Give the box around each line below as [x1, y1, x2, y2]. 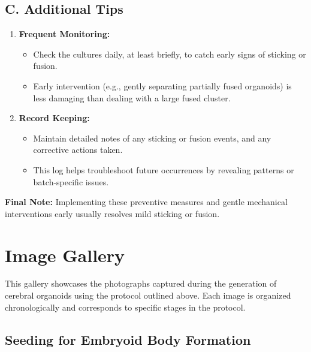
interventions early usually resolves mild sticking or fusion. [5, 207, 220, 219]
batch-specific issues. [33, 175, 109, 188]
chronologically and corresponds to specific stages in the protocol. [5, 300, 246, 313]
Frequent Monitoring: [19, 28, 110, 40]
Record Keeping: [19, 112, 90, 124]
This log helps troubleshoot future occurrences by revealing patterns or [33, 163, 294, 176]
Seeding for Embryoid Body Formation [5, 330, 251, 348]
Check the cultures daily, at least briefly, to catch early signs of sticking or [33, 47, 306, 60]
